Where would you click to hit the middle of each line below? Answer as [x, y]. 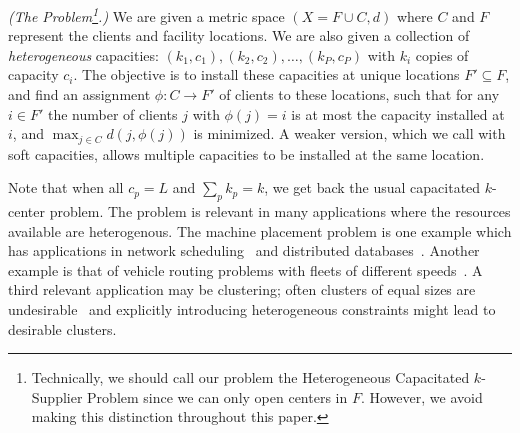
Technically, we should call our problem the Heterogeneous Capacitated [250, 377]
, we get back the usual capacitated [372, 187]
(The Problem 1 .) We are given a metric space [146, 14]
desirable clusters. [62, 328]
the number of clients [112, 113]
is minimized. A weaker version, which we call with [349, 133]
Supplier [57, 396]
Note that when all [66, 187]
